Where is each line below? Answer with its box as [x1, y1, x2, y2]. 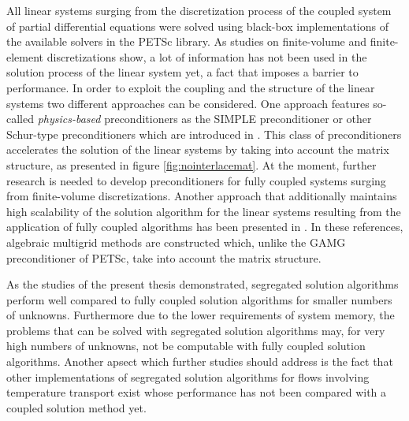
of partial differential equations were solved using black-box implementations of [6, 17, 389, 34]
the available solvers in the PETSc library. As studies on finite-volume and [6, 33, 367, 50]
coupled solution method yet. [6, 399, 147, 415]
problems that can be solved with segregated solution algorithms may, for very [6, 322, 385, 338]
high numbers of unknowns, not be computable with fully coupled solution [6, 337, 366, 354]
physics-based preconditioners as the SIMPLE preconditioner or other [37, 110, 372, 127]
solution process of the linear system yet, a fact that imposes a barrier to [6, 64, 359, 80]
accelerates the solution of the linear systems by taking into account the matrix [6, 141, 389, 158]
